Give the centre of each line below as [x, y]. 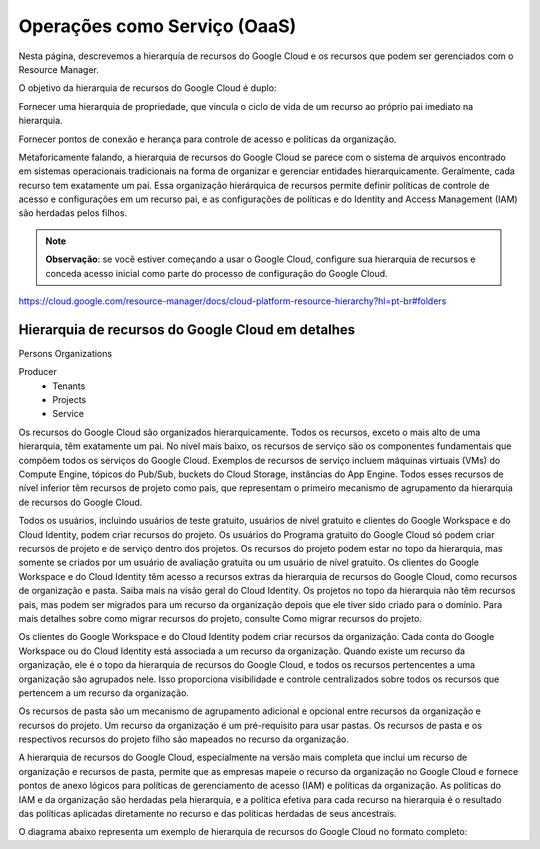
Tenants [69, 386]
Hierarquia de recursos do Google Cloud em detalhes [187, 329]
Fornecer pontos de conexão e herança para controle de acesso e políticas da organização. [207, 139]
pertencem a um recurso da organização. [104, 692]
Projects [69, 400]
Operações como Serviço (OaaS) [157, 26]
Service [68, 414]
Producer [37, 372]
